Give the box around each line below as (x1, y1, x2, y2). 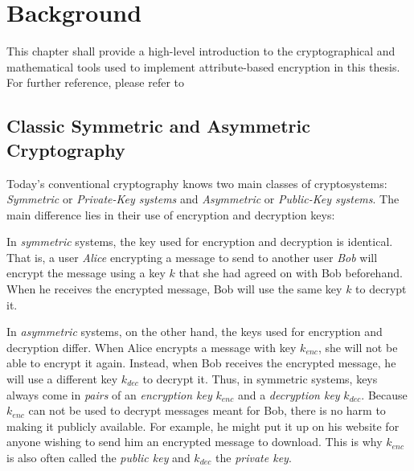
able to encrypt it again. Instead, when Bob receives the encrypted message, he (6, 354, 396, 371)
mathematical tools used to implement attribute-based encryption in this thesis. (6, 58, 400, 75)
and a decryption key (237, 386, 340, 403)
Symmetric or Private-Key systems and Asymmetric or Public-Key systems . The (6, 190, 400, 207)
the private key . (215, 449, 292, 465)
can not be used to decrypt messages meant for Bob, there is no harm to (28, 402, 386, 419)
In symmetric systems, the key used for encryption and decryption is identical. (6, 233, 393, 250)
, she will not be (318, 338, 398, 355)
